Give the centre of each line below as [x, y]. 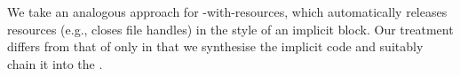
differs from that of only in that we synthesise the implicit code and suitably [215, 46]
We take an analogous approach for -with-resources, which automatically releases [227, 11]
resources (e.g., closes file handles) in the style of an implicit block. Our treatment [230, 29]
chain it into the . [55, 63]
